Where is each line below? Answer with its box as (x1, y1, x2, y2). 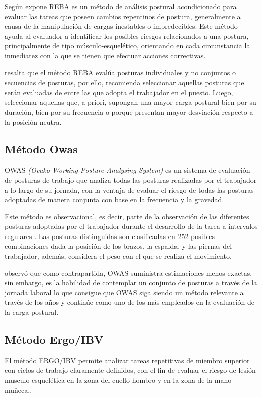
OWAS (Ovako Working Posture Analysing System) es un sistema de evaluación (5, 165, 250, 175)
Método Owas (5, 141, 78, 156)
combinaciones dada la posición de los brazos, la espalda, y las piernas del (5, 241, 232, 251)
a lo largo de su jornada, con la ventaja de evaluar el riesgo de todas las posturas (5, 184, 254, 195)
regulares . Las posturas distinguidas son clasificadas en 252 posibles (5, 230, 215, 241)
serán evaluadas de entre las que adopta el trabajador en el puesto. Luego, (5, 87, 233, 97)
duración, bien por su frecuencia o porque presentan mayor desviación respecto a (5, 106, 253, 117)
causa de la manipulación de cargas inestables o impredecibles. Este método (5, 21, 238, 31)
